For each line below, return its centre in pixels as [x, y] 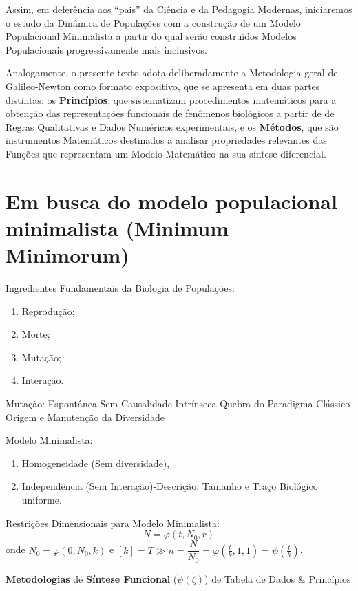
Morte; [36, 334]
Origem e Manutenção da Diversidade [85, 417]
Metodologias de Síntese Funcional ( [92, 578]
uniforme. [42, 499]
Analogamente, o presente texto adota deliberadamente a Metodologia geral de [172, 73]
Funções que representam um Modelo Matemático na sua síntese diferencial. [166, 153]
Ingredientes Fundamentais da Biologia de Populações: [120, 288]
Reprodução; [48, 311]
